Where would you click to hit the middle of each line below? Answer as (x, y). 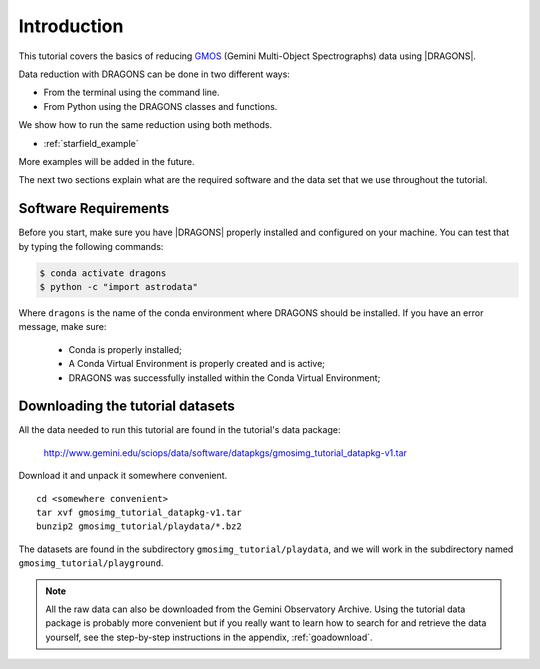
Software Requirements (94, 208)
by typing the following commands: (91, 246)
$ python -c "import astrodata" (119, 286)
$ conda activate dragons (103, 273)
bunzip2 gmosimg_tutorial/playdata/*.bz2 (139, 526)
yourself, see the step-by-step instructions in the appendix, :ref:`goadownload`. (209, 637)
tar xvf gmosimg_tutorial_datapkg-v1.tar (139, 512)
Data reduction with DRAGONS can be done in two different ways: (154, 74)
